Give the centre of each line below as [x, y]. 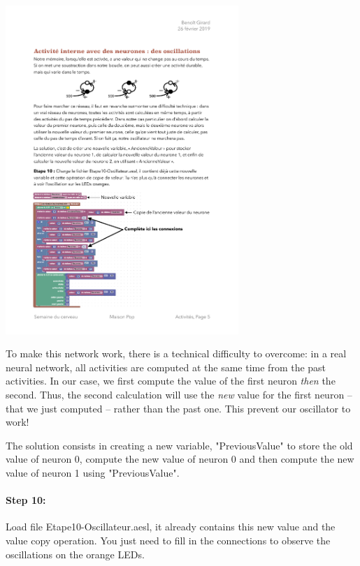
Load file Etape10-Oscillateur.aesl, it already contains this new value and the [171, 527]
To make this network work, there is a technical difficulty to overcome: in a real [176, 353]
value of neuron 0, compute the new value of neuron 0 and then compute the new [180, 459]
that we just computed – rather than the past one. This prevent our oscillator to [178, 408]
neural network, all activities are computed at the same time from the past [166, 367]
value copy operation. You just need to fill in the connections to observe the [168, 540]
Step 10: [26, 500]
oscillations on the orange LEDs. [75, 554]
